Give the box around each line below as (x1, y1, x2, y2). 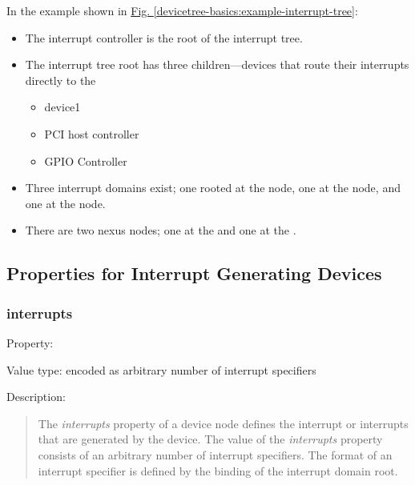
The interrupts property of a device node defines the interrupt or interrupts (38, 415, 409, 431)
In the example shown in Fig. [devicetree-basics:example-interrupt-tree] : (6, 2, 358, 18)
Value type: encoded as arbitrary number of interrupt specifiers (6, 361, 316, 378)
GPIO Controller (44, 152, 127, 169)
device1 (44, 98, 81, 115)
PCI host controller (44, 125, 139, 142)
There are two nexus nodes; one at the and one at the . (25, 222, 296, 238)
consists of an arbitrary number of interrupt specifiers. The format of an (38, 446, 393, 463)
